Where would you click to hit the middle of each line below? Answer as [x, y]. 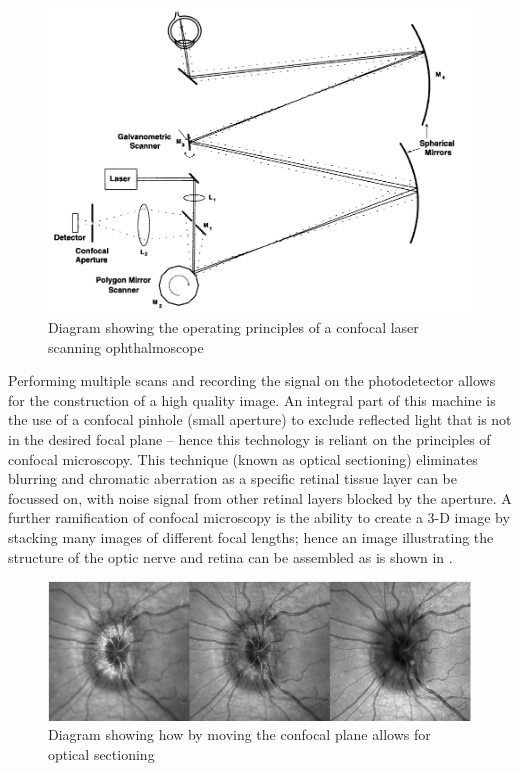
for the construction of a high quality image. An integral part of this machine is [252, 399]
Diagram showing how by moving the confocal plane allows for [239, 734]
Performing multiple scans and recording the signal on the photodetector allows [252, 380]
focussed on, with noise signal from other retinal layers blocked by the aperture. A [260, 497]
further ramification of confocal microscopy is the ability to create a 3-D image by [259, 517]
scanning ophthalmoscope [126, 346]
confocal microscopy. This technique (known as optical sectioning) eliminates [243, 458]
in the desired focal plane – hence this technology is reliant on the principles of [249, 439]
